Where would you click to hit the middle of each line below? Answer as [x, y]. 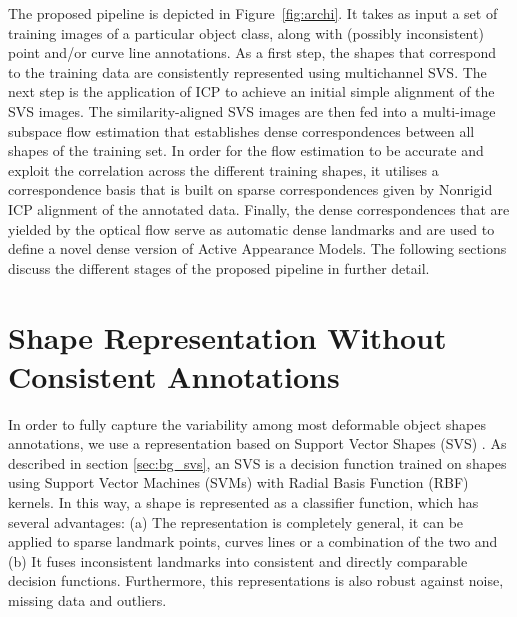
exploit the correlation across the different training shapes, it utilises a [223, 169]
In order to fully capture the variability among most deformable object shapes [247, 423]
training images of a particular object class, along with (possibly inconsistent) [246, 32]
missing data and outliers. [87, 599]
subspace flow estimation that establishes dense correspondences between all [241, 130]
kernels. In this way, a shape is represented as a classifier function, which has [243, 502]
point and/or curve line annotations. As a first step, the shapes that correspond [252, 52]
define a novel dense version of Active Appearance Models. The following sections [257, 248]
